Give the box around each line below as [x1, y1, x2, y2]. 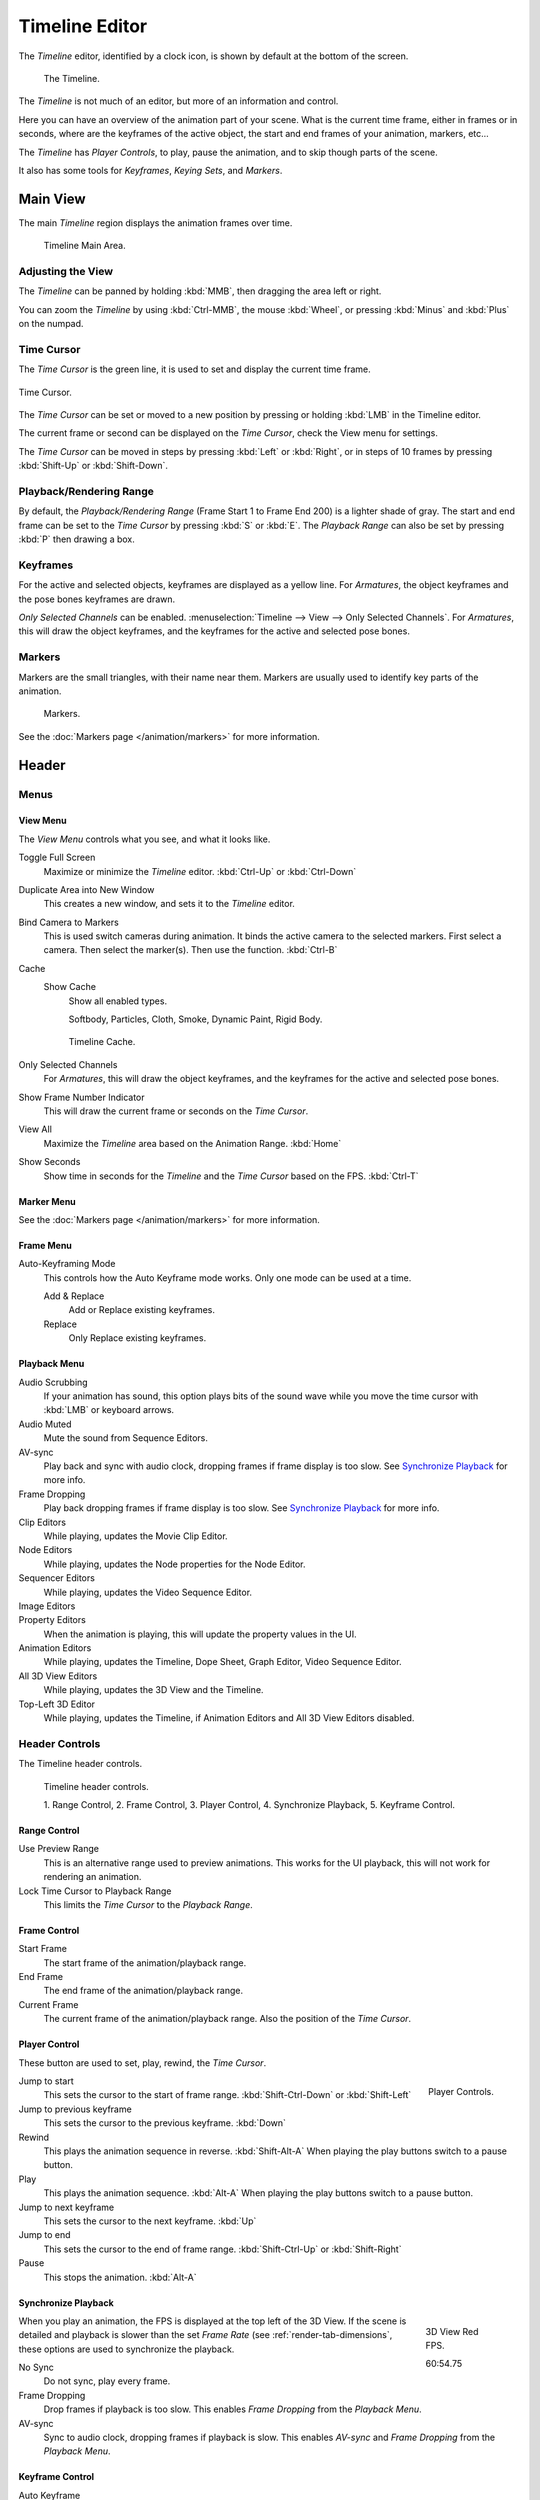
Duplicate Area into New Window [18, 883, 155, 895]
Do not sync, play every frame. [43, 2375, 171, 2387]
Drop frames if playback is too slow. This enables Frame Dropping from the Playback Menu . [43, 2403, 422, 2415]
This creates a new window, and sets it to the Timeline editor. [43, 898, 295, 910]
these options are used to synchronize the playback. [18, 2343, 235, 2355]
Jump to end [18, 2229, 71, 2241]
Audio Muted [18, 1418, 72, 1430]
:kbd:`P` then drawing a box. [18, 533, 135, 545]
